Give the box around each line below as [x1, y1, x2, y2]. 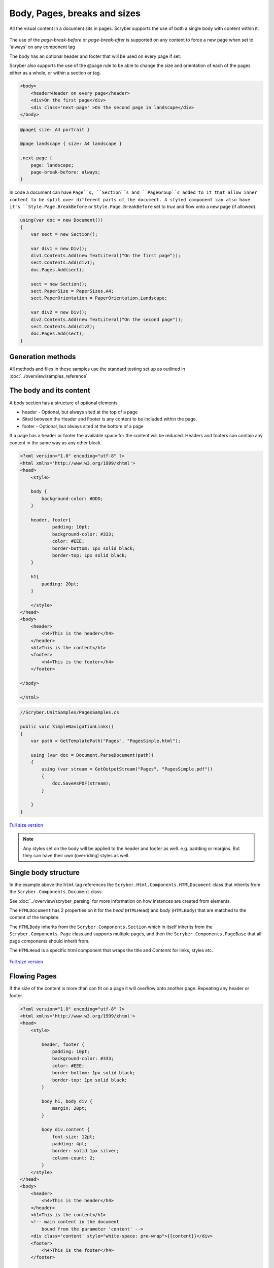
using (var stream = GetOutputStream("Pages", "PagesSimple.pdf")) [41, 766, 213, 772]
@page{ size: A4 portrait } [20, 127, 90, 132]
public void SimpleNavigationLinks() [20, 724, 114, 730]
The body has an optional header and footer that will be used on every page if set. [9, 53, 181, 59]
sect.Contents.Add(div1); [30, 260, 95, 266]
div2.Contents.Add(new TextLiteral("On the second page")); [30, 316, 184, 322]
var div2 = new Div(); [30, 309, 87, 315]
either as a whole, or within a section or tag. [9, 69, 101, 76]
